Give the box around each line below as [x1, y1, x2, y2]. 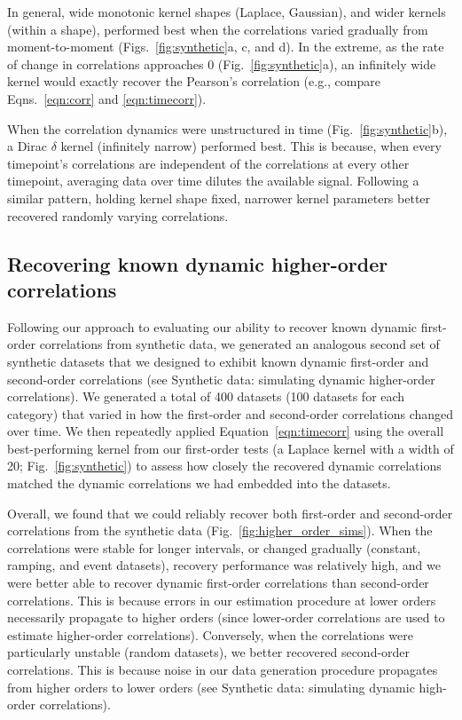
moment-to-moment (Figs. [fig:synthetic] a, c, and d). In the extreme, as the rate [7, 37, 444, 56]
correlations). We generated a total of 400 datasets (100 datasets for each [7, 387, 405, 406]
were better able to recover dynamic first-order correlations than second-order [7, 574, 429, 592]
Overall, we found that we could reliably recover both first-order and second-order [7, 503, 453, 522]
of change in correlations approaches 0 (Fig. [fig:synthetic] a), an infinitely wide [7, 54, 436, 73]
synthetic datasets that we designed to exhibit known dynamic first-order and [7, 352, 429, 370]
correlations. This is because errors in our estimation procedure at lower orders [7, 590, 436, 609]
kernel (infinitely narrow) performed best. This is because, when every [60, 137, 442, 155]
